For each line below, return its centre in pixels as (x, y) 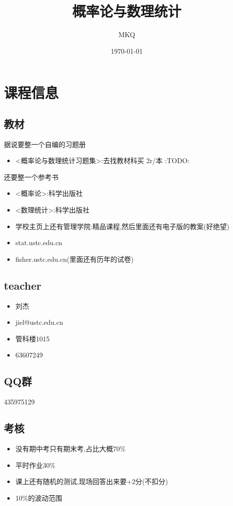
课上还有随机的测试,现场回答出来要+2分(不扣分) (92, 481)
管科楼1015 (32, 338)
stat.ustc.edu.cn (39, 242)
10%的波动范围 (39, 497)
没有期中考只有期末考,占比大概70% (70, 449)
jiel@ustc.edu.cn (39, 322)
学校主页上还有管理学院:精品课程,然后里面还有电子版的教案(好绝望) (122, 226)
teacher (23, 285)
